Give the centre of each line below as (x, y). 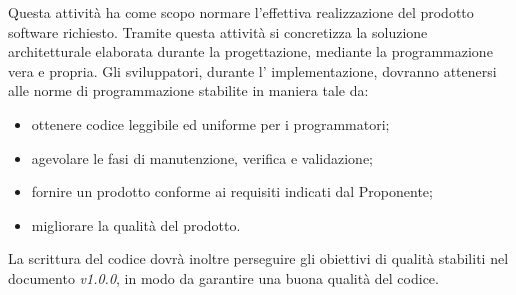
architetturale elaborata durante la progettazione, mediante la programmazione (250, 51)
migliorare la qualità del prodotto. (136, 224)
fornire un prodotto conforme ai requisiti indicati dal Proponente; (232, 191)
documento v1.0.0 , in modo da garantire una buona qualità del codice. (223, 277)
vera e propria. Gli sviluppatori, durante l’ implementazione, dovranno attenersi (252, 70)
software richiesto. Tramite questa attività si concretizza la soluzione (218, 31)
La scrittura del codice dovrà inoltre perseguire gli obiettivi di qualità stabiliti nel (258, 258)
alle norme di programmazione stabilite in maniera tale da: (188, 90)
